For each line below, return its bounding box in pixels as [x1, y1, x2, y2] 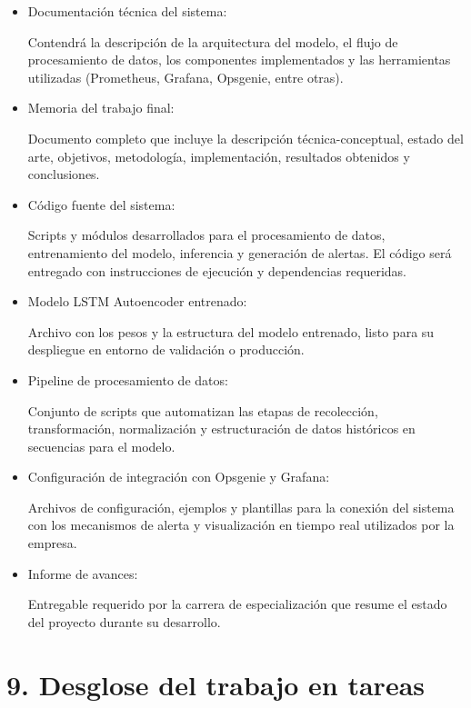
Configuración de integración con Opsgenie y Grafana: [27, 467, 330, 486]
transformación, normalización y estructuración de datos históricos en [27, 419, 416, 438]
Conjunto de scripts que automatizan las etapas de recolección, [27, 401, 378, 420]
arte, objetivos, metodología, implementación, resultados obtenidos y [27, 146, 410, 165]
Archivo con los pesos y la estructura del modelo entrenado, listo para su [27, 322, 435, 341]
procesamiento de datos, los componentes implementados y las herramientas [27, 50, 451, 69]
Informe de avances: [27, 563, 138, 583]
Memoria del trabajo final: [27, 98, 175, 117]
